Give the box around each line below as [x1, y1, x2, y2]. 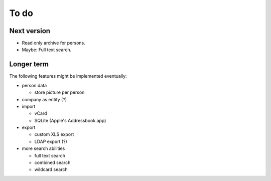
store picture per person [34, 89, 85, 95]
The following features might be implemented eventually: [9, 73, 127, 79]
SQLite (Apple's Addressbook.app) [34, 117, 106, 123]
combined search [34, 159, 71, 165]
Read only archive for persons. [22, 40, 85, 46]
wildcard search [34, 166, 68, 172]
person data [22, 82, 47, 88]
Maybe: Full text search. [22, 47, 72, 53]
